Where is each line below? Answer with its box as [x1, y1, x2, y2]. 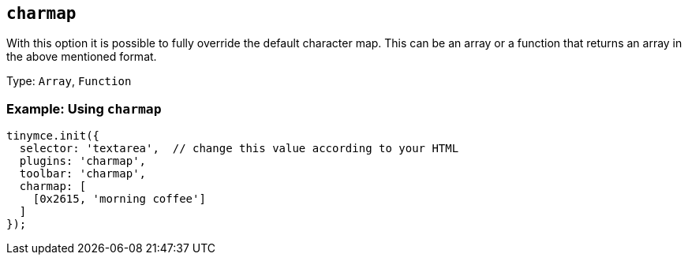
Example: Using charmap [6, 100, 162, 117]
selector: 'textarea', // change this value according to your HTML [19, 142, 459, 155]
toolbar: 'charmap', [19, 167, 147, 181]
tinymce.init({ [6, 129, 100, 143]
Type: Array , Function [6, 74, 132, 88]
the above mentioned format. [6, 50, 157, 64]
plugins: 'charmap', [19, 155, 147, 168]
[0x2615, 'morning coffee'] [32, 192, 206, 206]
